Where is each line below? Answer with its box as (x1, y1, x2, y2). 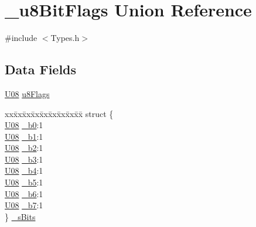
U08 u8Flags (5, 87, 50, 99)
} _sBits (5, 210, 36, 222)
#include (5, 32, 37, 44)
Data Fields (5, 60, 77, 78)
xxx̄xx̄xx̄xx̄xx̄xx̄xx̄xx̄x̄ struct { (5, 107, 114, 119)
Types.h (50, 32, 80, 44)
